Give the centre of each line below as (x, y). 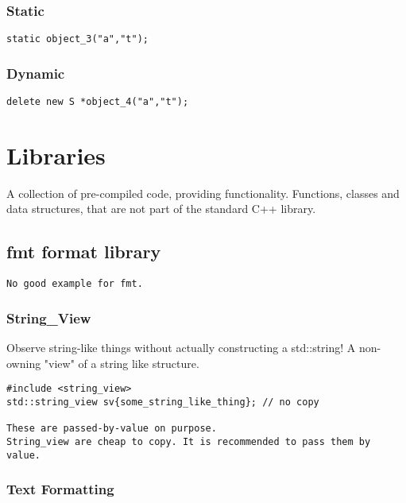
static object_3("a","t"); (77, 39)
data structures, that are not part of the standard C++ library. (161, 209)
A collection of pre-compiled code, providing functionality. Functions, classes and (203, 193)
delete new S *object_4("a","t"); (98, 102)
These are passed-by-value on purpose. (112, 429)
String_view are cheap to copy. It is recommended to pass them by (189, 441)
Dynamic (36, 73)
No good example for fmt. (75, 284)
